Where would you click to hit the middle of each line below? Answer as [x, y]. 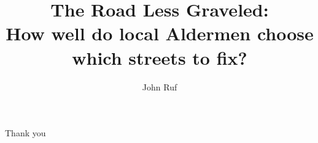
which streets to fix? [160, 57]
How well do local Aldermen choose [160, 33]
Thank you [25, 133]
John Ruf [160, 86]
